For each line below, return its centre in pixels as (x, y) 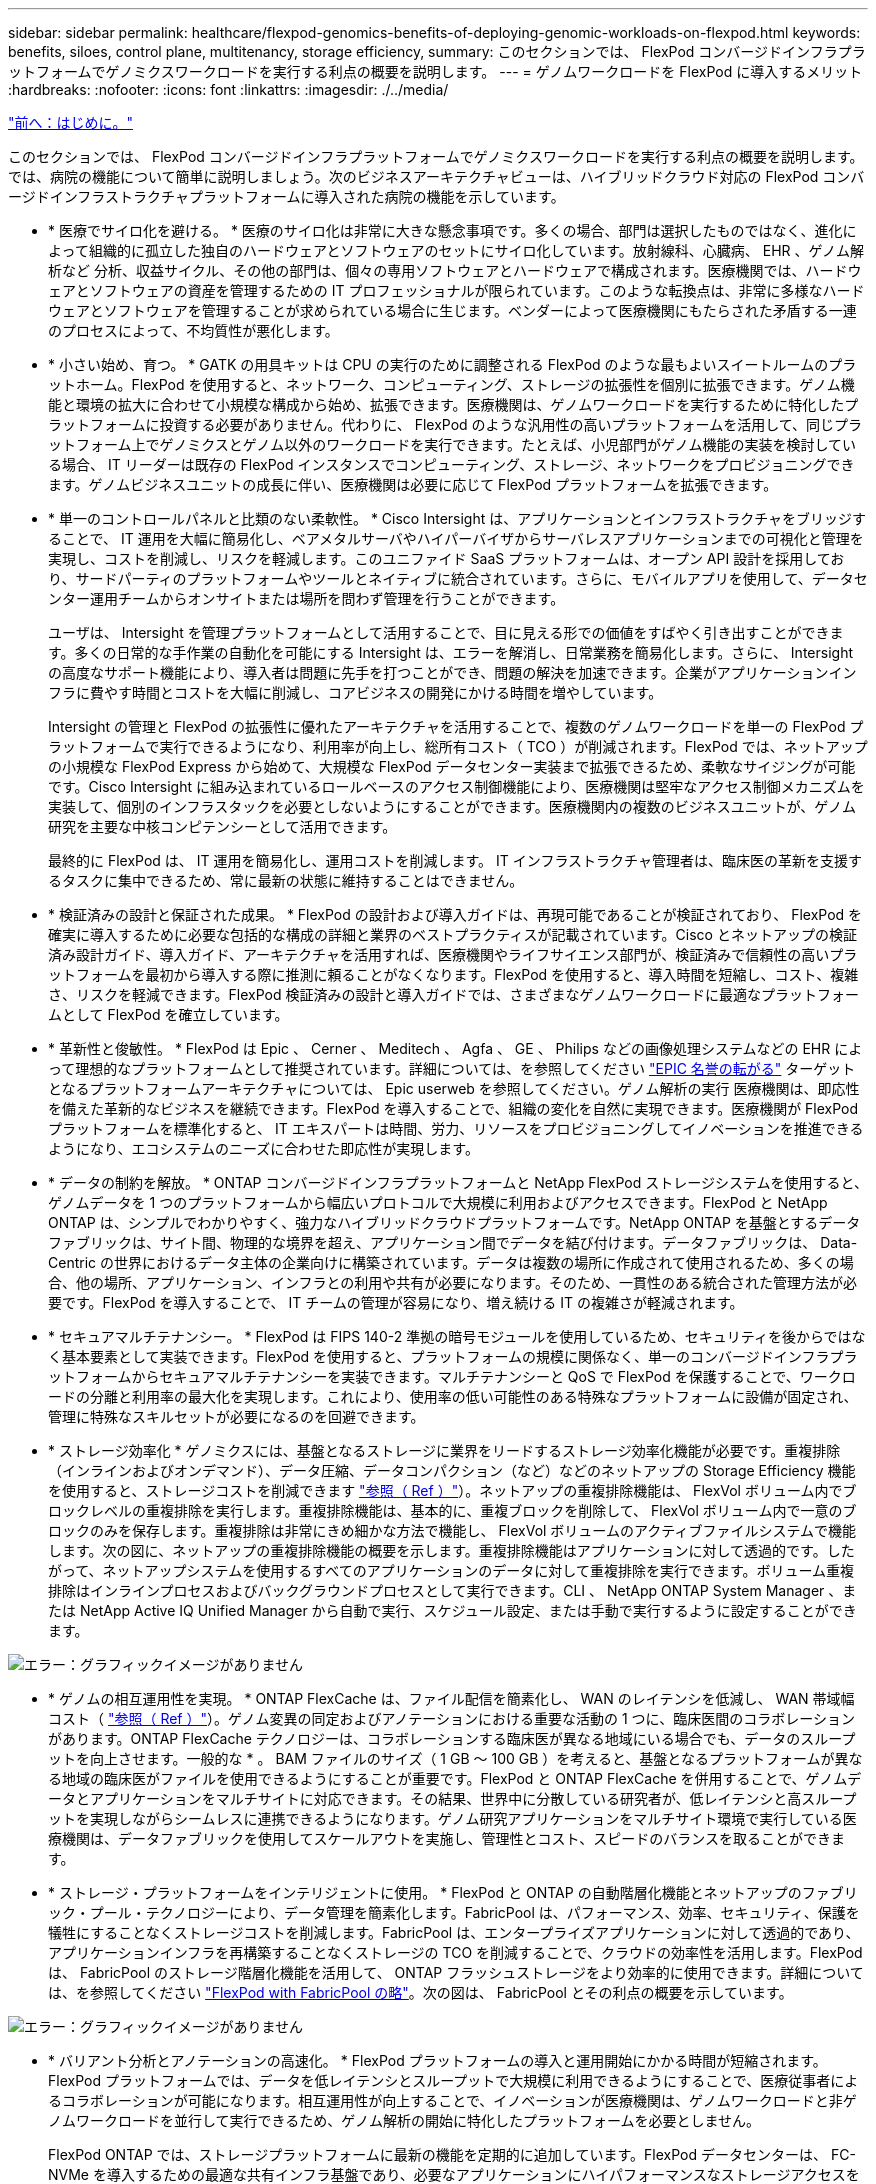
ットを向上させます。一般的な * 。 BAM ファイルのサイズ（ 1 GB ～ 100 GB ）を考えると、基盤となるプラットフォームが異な (455, 1758)
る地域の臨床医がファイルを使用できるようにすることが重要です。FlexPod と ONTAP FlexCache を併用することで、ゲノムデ (455, 1778)
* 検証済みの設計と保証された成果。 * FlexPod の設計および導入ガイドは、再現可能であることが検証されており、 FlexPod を (455, 914)
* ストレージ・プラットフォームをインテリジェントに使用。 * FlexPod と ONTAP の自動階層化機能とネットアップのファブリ (453, 1892)
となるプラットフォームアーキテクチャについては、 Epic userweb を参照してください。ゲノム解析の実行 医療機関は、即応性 (454, 1088)
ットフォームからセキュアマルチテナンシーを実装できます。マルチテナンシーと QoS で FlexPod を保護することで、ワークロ (452, 1376)
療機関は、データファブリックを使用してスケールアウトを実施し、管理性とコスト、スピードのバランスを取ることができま (447, 1838)
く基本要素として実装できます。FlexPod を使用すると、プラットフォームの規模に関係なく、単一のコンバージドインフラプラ (453, 1356)
